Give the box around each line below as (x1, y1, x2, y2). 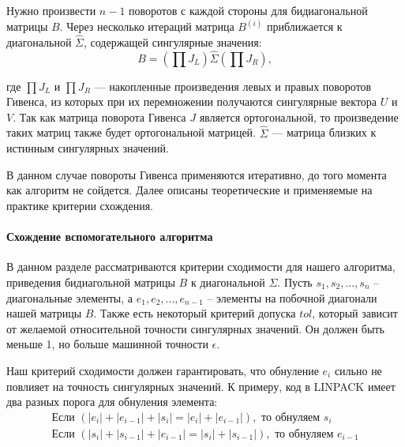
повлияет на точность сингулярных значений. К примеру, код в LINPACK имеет (6, 378, 396, 394)
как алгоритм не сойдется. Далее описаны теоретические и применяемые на (6, 182, 373, 198)
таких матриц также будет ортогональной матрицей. (6, 124, 256, 141)
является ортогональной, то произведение (199, 108, 399, 125)
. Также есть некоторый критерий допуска (93, 305, 296, 321)
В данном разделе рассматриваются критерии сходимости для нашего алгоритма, (6, 258, 396, 275)
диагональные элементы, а (6, 289, 133, 306)
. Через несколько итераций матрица (59, 18, 234, 35)
